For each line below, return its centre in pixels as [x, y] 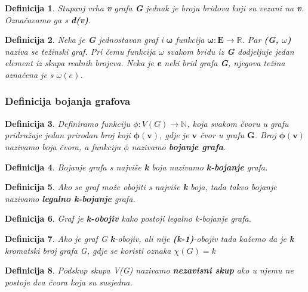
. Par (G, [260, 40]
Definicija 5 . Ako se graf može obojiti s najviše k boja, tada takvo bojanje [141, 187]
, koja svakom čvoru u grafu [238, 123]
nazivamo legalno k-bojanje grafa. [70, 198]
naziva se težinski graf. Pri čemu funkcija [80, 51]
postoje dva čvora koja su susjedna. [69, 282]
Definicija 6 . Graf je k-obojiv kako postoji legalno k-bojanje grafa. [128, 218]
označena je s [29, 74]
